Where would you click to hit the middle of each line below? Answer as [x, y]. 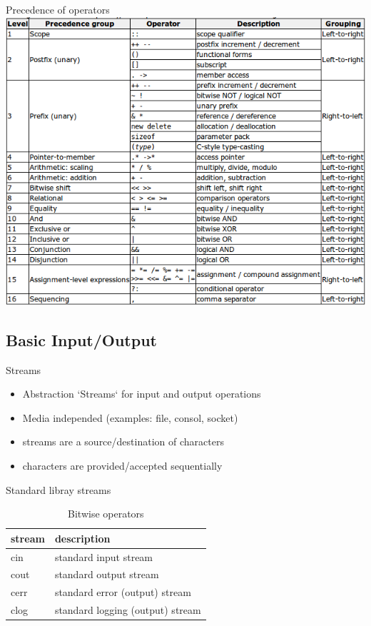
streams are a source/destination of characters [123, 441]
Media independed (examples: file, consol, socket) [130, 417]
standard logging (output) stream [128, 610]
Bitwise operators [106, 514]
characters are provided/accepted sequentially [122, 465]
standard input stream [104, 556]
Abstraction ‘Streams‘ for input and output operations [142, 394]
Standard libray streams [59, 489]
